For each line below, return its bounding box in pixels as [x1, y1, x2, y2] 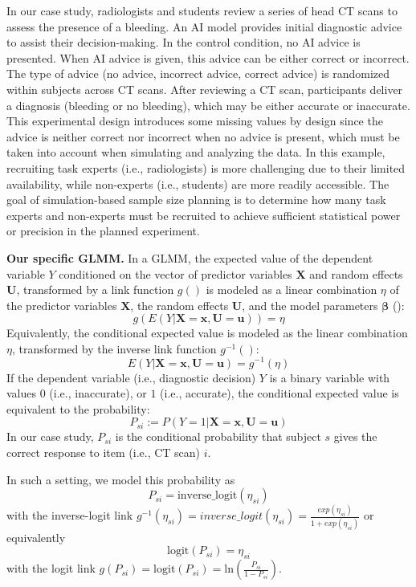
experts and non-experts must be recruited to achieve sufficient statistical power [6, 206, 401, 223]
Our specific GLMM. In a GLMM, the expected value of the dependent [6, 249, 373, 266]
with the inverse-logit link [6, 507, 133, 524]
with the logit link [6, 560, 96, 577]
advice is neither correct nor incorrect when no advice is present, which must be [6, 128, 400, 145]
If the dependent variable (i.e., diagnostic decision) [6, 369, 256, 385]
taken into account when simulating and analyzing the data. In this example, [6, 144, 385, 161]
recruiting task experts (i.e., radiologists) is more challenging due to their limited [6, 159, 406, 176]
